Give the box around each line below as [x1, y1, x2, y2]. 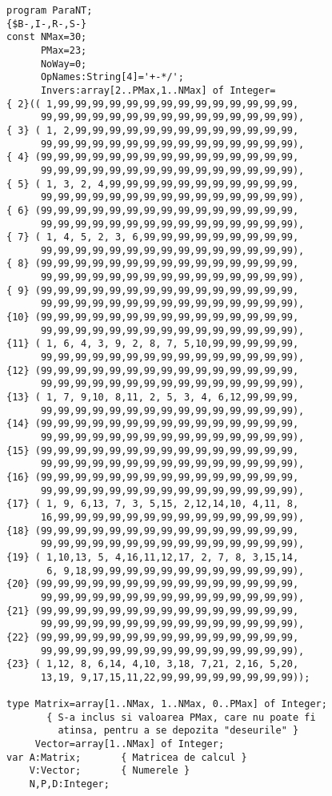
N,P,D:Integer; [29, 778, 110, 790]
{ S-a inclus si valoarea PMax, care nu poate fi [46, 711, 316, 723]
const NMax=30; [6, 31, 87, 43]
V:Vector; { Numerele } [29, 765, 190, 777]
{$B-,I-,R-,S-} [6, 18, 87, 30]
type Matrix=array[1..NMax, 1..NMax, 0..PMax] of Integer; [6, 698, 327, 710]
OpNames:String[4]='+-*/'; [40, 71, 184, 83]
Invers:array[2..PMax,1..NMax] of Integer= [40, 84, 276, 96]
